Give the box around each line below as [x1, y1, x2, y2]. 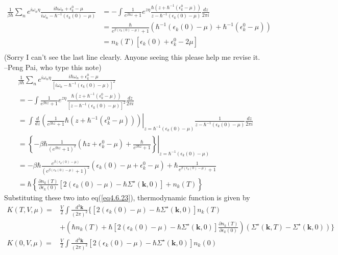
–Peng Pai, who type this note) [4, 61, 102, 72]
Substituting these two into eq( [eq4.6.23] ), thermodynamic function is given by [4, 192, 250, 202]
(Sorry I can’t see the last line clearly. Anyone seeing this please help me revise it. [4, 51, 260, 62]
